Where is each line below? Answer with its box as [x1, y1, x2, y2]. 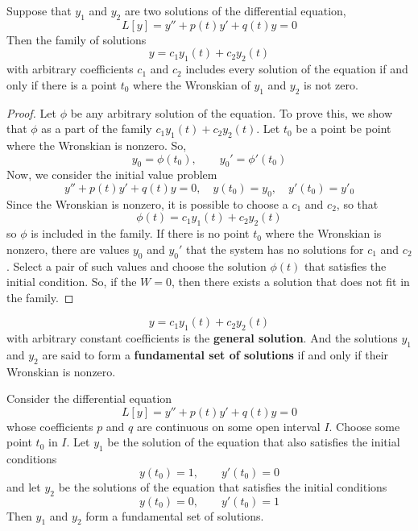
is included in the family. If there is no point [31, 225, 250, 242]
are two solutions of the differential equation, [124, 2, 346, 19]
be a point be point [296, 120, 391, 137]
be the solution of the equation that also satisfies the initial [107, 434, 400, 450]
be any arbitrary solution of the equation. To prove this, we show [70, 104, 393, 121]
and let [6, 478, 41, 495]
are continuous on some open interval [136, 417, 321, 434]
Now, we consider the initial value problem [6, 166, 217, 183]
